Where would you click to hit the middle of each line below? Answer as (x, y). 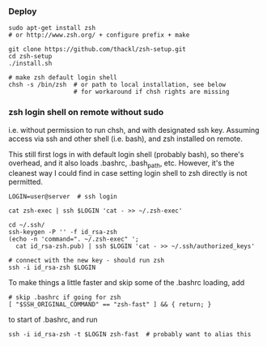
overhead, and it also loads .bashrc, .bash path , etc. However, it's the (121, 164)
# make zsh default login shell (63, 78)
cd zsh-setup (30, 57)
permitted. (25, 182)
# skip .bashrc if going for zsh (65, 297)
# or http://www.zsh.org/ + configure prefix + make (99, 35)
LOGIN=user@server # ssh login (63, 197)
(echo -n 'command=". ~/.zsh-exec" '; (74, 239)
